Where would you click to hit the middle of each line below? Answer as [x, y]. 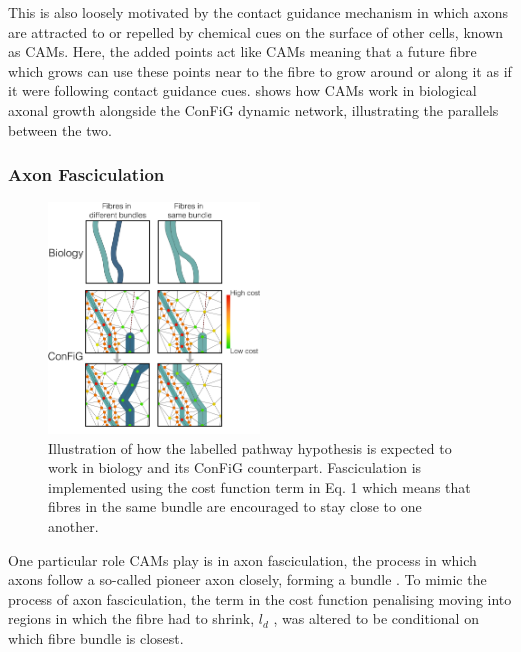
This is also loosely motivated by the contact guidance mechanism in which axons [258, 12]
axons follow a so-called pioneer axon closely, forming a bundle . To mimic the [247, 579]
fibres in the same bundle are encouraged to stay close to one [235, 506]
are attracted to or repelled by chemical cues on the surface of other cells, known [256, 31]
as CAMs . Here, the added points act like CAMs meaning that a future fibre [242, 51]
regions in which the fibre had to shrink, [131, 618]
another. [73, 526]
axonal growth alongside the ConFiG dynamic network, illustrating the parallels [253, 109]
